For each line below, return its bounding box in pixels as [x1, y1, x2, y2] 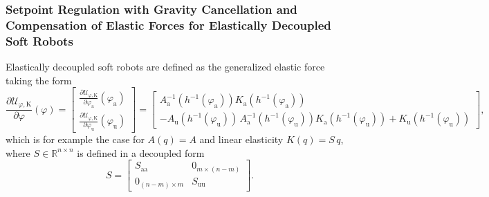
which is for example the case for [6, 132, 145, 147]
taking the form [6, 73, 72, 87]
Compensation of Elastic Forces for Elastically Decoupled [6, 16, 331, 33]
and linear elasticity [199, 132, 284, 147]
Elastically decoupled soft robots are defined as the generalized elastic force [6, 59, 325, 74]
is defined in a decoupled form [77, 145, 205, 160]
